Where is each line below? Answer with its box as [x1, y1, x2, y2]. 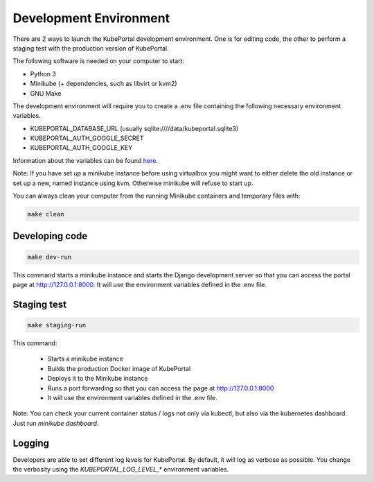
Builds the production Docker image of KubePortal [47, 364, 191, 372]
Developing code [12, 230, 88, 242]
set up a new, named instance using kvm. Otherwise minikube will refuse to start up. [12, 179, 253, 187]
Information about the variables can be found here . [12, 156, 159, 164]
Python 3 [30, 69, 57, 78]
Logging [12, 437, 50, 449]
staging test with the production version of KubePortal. [12, 44, 169, 52]
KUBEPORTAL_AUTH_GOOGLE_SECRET [30, 134, 145, 142]
